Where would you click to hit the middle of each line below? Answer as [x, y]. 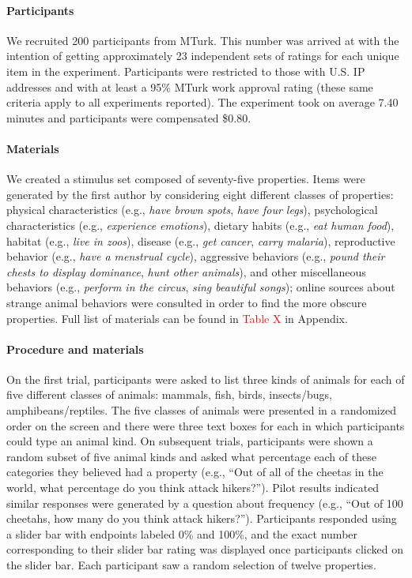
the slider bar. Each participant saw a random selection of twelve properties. [191, 565]
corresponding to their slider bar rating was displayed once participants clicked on [205, 549]
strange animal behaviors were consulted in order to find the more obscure [187, 302]
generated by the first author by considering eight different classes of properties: [200, 194]
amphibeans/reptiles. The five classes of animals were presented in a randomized [201, 410]
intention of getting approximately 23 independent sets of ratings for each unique [203, 56]
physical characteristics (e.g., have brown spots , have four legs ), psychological [192, 210]
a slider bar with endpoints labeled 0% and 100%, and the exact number [182, 533]
